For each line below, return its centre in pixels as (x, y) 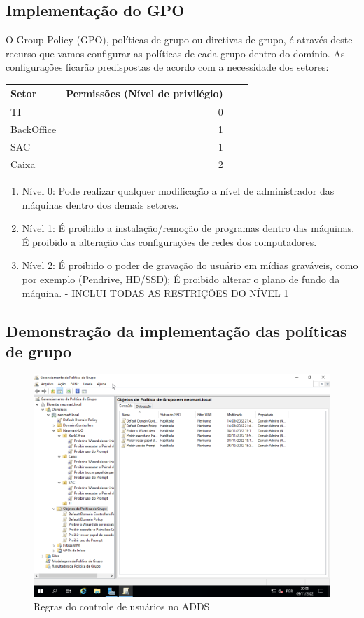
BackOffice (34, 129)
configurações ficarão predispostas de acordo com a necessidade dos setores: (167, 67)
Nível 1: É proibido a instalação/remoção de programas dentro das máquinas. (188, 228)
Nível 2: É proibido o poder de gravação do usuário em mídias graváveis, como (190, 265)
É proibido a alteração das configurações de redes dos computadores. (169, 241)
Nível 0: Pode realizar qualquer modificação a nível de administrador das (178, 190)
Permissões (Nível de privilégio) (145, 94)
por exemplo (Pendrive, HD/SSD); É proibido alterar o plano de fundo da (181, 279)
